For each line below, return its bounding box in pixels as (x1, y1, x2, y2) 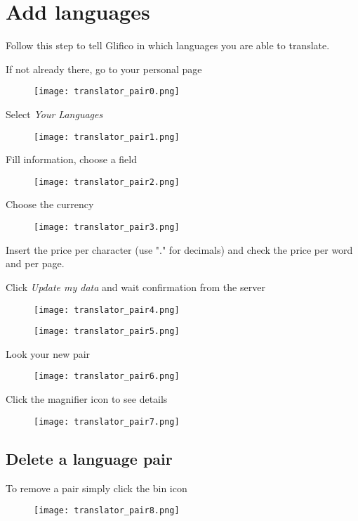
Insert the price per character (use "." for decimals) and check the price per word (6, 242, 353, 257)
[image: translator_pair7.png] (34, 416, 180, 427)
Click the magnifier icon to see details (6, 392, 168, 406)
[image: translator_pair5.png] (34, 326, 180, 337)
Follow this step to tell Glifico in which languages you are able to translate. (6, 38, 330, 53)
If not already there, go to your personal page (6, 61, 202, 76)
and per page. (6, 256, 65, 271)
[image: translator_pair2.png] (34, 176, 180, 187)
